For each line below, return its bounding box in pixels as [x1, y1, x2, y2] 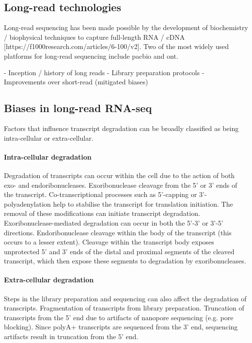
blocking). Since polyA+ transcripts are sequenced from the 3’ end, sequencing [4, 322, 238, 332]
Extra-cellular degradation [4, 275, 94, 285]
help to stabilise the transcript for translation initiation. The [53, 198, 233, 209]
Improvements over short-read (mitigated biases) [4, 77, 148, 87]
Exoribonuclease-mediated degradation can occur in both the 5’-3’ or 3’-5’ [4, 217, 223, 228]
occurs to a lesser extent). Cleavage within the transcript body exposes [4, 237, 214, 247]
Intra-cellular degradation [4, 151, 92, 162]
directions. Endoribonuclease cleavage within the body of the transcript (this [4, 227, 232, 237]
